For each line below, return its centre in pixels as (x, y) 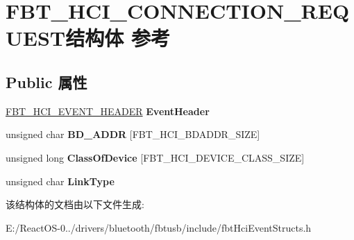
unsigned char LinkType (60, 181)
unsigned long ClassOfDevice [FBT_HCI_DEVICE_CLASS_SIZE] (155, 157)
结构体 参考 (118, 38)
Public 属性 (47, 82)
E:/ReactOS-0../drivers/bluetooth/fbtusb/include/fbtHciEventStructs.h (159, 227)
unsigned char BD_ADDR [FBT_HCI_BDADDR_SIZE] (133, 134)
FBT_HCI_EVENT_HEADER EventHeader (108, 111)
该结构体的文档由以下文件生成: (75, 204)
